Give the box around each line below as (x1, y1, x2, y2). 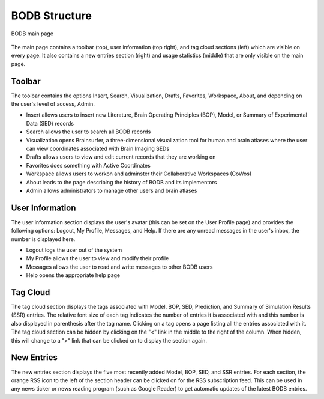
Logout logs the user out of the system (26, 246, 122, 254)
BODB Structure (11, 9, 92, 22)
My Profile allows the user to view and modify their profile (26, 255, 169, 262)
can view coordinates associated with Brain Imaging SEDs (26, 145, 170, 152)
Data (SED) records (26, 120, 74, 127)
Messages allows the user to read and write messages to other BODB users (26, 263, 213, 270)
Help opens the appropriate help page (26, 272, 121, 279)
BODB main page (11, 30, 54, 37)
